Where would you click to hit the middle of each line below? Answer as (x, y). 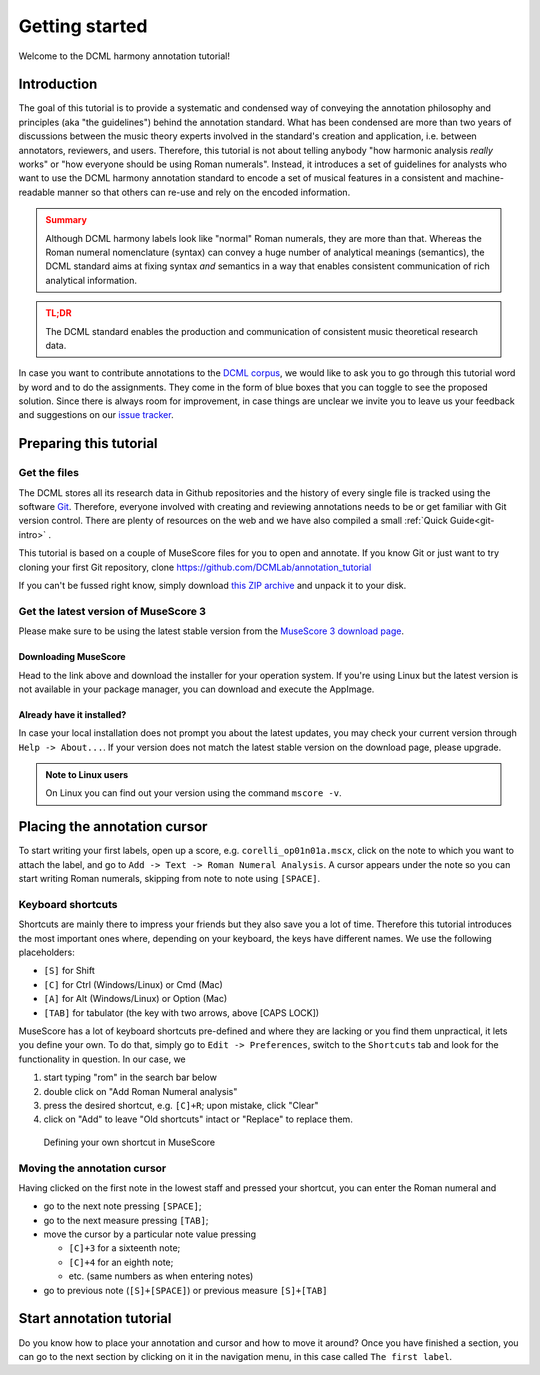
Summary (66, 220)
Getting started (83, 26)
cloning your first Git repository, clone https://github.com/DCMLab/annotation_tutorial (195, 567)
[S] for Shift (69, 971)
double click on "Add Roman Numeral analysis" (140, 1091)
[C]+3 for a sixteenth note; (124, 1248)
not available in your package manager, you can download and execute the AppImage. (196, 689)
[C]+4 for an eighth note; (121, 1262)
